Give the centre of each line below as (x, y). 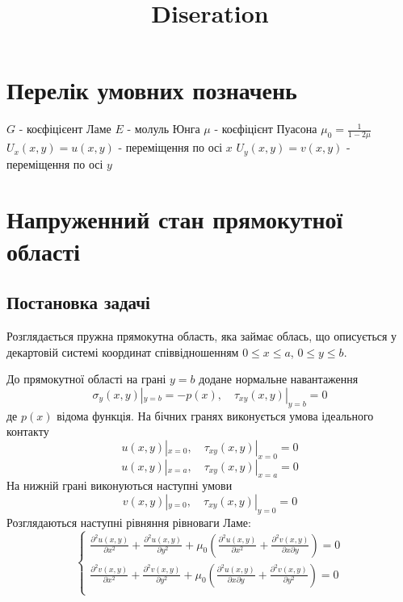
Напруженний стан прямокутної (175, 219)
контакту (28, 431)
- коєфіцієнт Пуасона (266, 129)
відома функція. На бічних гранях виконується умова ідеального (215, 415)
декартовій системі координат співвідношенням (123, 351)
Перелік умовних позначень (152, 90)
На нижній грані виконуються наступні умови (120, 485)
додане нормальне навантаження (279, 379)
